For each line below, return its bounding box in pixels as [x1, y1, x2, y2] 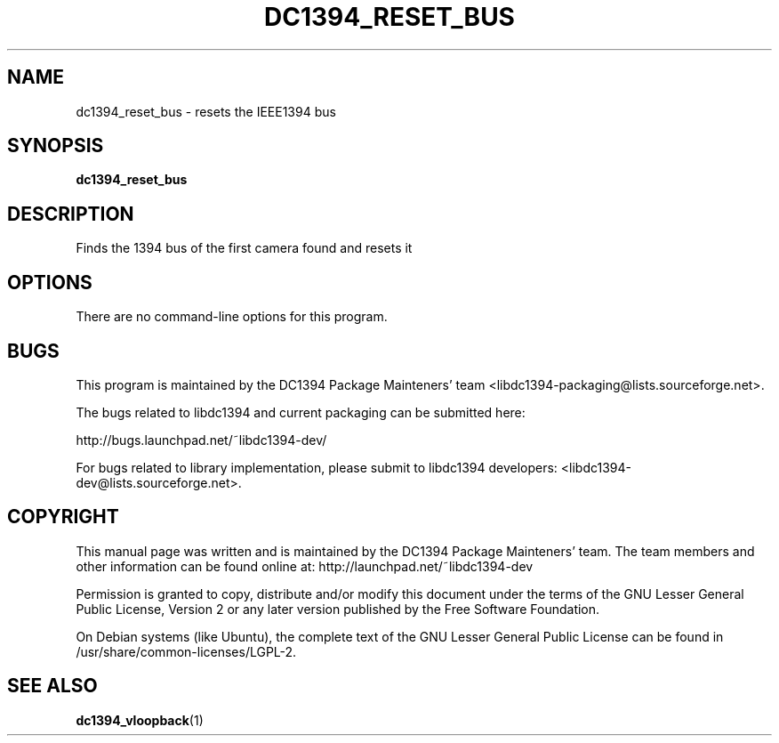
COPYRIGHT [7, 505, 119, 529]
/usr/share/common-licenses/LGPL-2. [76, 643, 297, 659]
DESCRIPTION [7, 202, 134, 225]
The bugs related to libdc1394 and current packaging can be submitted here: [76, 404, 526, 420]
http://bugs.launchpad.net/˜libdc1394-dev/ [76, 432, 327, 448]
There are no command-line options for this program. [76, 309, 388, 325]
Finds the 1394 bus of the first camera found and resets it [76, 240, 413, 256]
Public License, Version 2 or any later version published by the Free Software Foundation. [76, 601, 600, 617]
